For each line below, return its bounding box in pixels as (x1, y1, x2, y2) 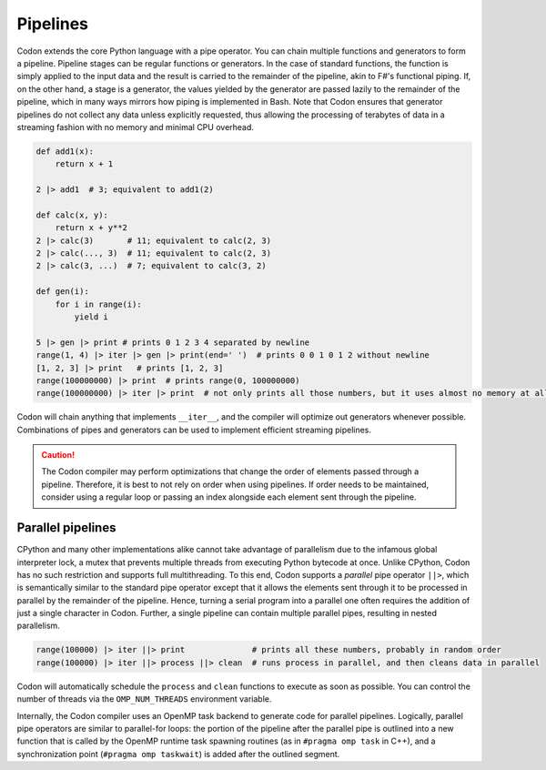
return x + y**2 (55, 223, 127, 233)
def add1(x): (35, 146, 95, 157)
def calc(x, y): (35, 209, 109, 220)
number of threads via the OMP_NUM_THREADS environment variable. (16, 694, 272, 704)
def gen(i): (35, 287, 90, 297)
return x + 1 (55, 159, 114, 169)
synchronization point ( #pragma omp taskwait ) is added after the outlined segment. (16, 748, 340, 759)
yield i (74, 311, 109, 322)
